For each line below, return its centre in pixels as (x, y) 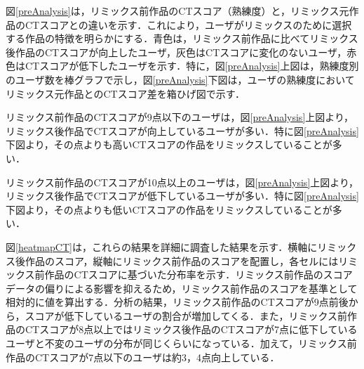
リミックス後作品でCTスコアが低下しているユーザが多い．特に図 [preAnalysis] (182, 196)
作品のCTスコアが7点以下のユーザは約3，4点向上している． (143, 357)
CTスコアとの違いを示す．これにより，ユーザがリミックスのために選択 (188, 24)
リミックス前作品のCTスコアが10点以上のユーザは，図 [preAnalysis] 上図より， (182, 182)
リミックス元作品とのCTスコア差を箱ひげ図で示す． (126, 93)
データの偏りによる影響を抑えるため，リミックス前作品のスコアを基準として (182, 288)
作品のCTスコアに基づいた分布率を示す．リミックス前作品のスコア (198, 274)
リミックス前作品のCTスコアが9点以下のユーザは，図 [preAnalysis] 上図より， (180, 117)
